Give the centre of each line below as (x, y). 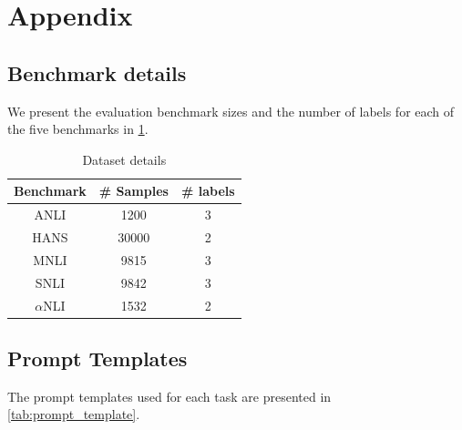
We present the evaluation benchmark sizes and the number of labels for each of (231, 111)
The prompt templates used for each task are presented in (169, 396)
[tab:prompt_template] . (74, 414)
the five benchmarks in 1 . (78, 129)
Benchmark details (97, 72)
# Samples (133, 191)
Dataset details (124, 159)
